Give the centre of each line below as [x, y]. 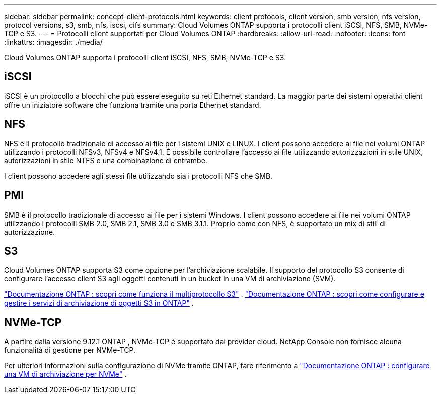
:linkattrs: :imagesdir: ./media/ [53, 42]
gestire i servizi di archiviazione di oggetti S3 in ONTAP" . [99, 303]
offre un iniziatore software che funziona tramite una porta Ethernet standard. [133, 105]
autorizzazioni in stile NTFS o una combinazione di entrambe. [106, 160]
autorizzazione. [30, 232]
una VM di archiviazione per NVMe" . [65, 374]
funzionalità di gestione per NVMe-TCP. [70, 350]
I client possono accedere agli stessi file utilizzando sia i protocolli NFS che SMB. [138, 176]
